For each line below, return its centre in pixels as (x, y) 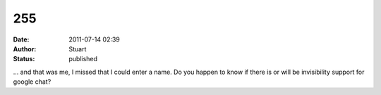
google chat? (32, 82)
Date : (21, 39)
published (83, 59)
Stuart (78, 49)
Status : (24, 59)
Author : (25, 49)
